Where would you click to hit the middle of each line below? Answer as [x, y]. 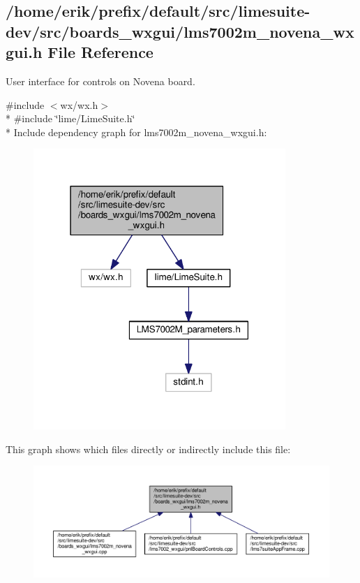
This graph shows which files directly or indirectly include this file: [148, 449]
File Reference [100, 52]
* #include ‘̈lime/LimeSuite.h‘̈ [70, 118]
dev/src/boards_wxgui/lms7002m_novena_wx [180, 31]
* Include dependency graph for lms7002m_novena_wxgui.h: [136, 132]
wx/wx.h [79, 104]
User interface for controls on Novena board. [100, 81]
